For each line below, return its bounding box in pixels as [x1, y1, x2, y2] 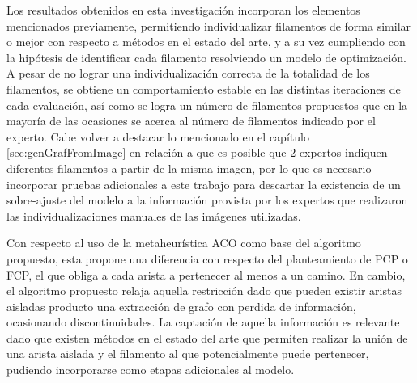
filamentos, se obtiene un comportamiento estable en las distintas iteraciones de [6, 80, 401, 97]
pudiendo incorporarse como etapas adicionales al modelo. [6, 361, 295, 378]
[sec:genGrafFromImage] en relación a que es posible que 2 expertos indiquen [6, 144, 388, 161]
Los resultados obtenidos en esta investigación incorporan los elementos [6, 2, 360, 18]
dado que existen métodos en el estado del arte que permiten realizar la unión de [6, 329, 408, 346]
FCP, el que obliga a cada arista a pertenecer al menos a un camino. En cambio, [6, 266, 406, 283]
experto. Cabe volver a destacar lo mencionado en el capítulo [6, 128, 309, 145]
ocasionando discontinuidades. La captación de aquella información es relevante [6, 314, 400, 330]
